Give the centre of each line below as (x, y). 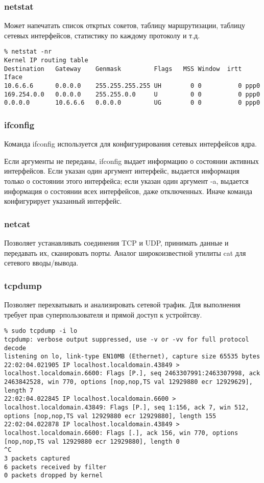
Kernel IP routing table (46, 61)
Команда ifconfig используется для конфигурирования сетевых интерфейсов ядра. (130, 144)
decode (15, 348)
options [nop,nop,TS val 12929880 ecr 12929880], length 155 (110, 416)
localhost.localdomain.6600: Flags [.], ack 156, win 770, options (121, 433)
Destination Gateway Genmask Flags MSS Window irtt (123, 69)
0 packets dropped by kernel (54, 476)
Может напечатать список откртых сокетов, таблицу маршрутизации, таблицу (125, 25)
